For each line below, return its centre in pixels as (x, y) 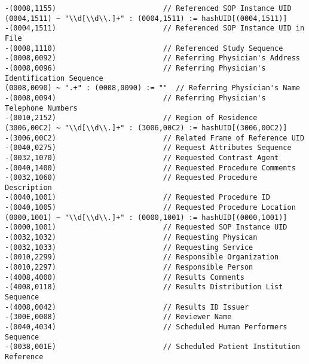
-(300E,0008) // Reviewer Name (118, 317)
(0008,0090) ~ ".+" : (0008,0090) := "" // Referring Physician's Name (152, 88)
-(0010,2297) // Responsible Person (129, 267)
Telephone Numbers (41, 108)
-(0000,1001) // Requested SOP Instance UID (146, 227)
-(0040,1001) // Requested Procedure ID (137, 198)
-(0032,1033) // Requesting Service (129, 247)
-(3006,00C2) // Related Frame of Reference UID (155, 138)
